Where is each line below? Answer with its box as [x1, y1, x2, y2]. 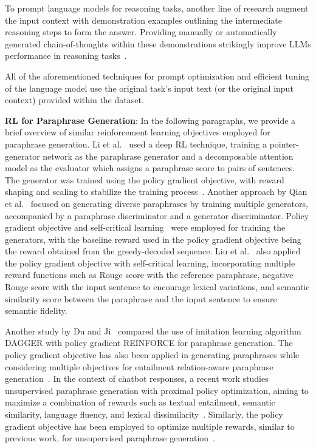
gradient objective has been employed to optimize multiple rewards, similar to [5, 419, 295, 432]
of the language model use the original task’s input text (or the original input [5, 81, 294, 94]
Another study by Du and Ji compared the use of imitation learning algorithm [5, 324, 301, 337]
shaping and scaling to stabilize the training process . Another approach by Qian [5, 185, 307, 198]
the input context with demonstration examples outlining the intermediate [5, 13, 283, 26]
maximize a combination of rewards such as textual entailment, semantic [5, 396, 275, 409]
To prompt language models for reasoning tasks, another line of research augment [5, 2, 309, 14]
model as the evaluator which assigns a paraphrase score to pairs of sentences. [5, 161, 295, 174]
